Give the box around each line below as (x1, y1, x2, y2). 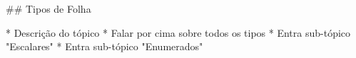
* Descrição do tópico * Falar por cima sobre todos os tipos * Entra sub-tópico (6, 25, 351, 40)
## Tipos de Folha (6, 1, 91, 16)
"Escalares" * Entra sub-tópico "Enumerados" (6, 39, 203, 54)
